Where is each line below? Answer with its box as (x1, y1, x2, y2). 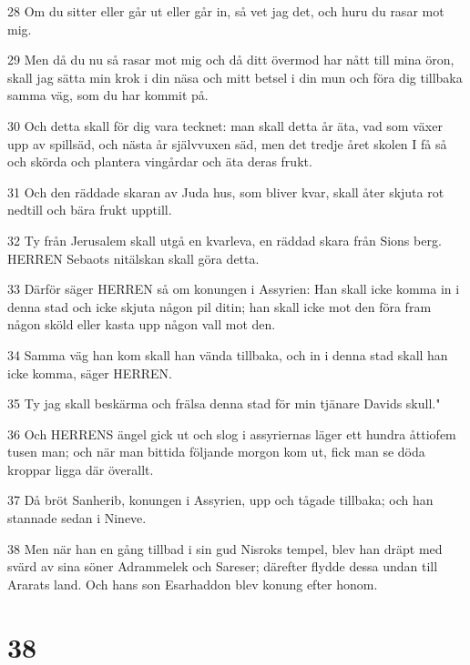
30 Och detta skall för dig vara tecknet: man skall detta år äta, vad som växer (7, 116, 443, 135)
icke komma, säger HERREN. (7, 363, 172, 382)
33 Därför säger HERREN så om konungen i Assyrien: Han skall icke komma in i (7, 279, 460, 298)
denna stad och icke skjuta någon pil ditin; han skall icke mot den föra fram (7, 297, 432, 316)
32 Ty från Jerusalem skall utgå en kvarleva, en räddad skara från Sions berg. (7, 230, 442, 249)
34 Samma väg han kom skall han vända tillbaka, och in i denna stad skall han (7, 345, 448, 364)
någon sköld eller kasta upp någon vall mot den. (7, 315, 276, 334)
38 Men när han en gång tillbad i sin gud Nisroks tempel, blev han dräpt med (7, 539, 443, 558)
